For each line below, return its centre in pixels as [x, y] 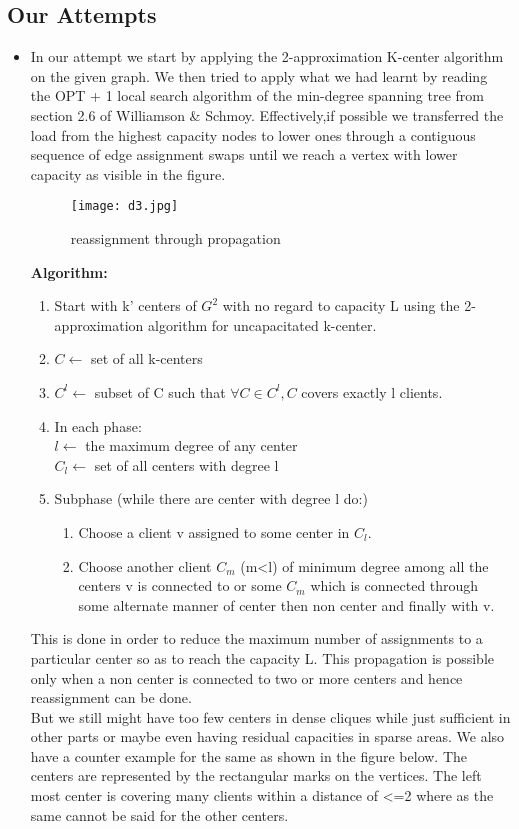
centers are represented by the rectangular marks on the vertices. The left [256, 775]
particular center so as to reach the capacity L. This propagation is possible [262, 657]
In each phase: [98, 425]
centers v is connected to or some [180, 585]
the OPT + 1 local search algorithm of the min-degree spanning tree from [257, 95]
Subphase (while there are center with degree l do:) [211, 498]
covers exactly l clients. [372, 391]
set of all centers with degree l [186, 464]
